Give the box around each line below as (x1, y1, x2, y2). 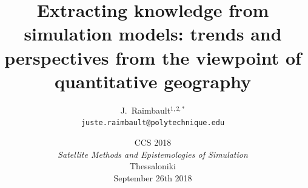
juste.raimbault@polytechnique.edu (81, 118, 225, 128)
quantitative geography (54, 68, 252, 93)
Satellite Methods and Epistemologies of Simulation (58, 147, 248, 160)
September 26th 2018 (113, 171, 192, 184)
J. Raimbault (120, 103, 171, 116)
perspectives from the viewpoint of (4, 45, 301, 70)
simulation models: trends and (24, 21, 282, 46)
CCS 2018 (134, 135, 172, 148)
